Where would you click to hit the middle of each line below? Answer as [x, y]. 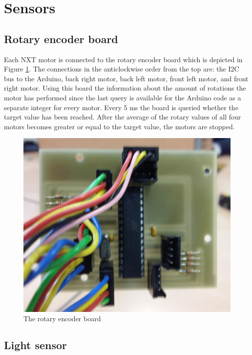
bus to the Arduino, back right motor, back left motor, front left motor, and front [126, 78]
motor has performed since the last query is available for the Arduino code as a [123, 97]
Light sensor [36, 345]
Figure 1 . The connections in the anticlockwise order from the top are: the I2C [122, 69]
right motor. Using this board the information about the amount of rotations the [125, 88]
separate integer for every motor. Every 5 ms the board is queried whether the [121, 107]
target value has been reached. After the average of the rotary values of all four [123, 117]
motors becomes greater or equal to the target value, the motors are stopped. [119, 126]
